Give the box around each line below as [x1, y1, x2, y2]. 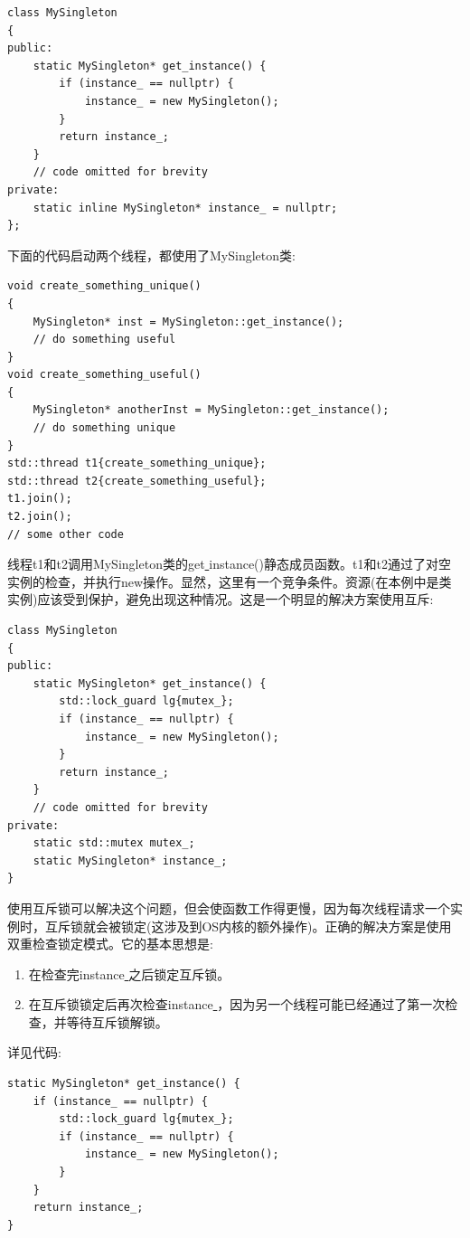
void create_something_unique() [7, 279, 202, 293]
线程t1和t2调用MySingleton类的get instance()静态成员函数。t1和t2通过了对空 [7, 554, 451, 573]
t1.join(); [7, 492, 72, 506]
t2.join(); [7, 510, 72, 524]
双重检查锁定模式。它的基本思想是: [7, 934, 213, 953]
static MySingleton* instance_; [33, 854, 228, 867]
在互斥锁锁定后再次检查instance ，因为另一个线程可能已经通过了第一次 [28, 995, 446, 1014]
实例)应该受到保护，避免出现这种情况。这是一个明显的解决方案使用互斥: [7, 590, 434, 609]
